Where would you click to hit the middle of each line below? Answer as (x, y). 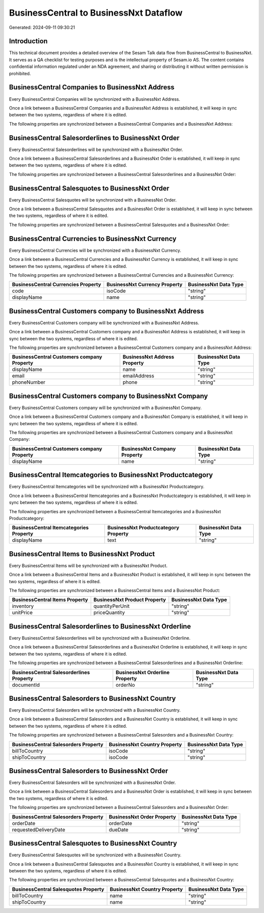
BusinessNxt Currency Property (145, 284)
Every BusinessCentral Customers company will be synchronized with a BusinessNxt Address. (104, 323)
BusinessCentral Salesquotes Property (58, 889)
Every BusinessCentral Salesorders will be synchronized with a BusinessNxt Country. (95, 710)
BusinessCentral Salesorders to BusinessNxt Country (92, 698)
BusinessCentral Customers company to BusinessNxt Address (107, 311)
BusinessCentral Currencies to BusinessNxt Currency (93, 239)
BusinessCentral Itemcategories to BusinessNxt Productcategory (111, 475)
